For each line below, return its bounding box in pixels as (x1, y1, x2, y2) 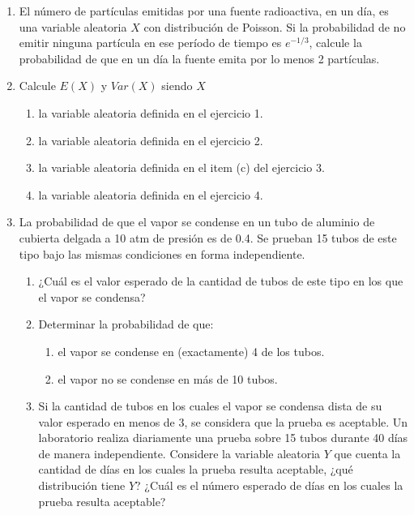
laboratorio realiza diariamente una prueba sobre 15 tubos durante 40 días (38, 429, 408, 446)
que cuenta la (334, 444, 401, 461)
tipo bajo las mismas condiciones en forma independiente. (19, 245, 305, 262)
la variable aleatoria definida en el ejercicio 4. (38, 186, 263, 203)
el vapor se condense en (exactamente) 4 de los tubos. (58, 342, 325, 359)
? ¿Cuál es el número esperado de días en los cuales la (135, 477, 403, 494)
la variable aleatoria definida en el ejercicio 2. (38, 131, 263, 148)
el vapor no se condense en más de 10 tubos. (58, 370, 278, 387)
